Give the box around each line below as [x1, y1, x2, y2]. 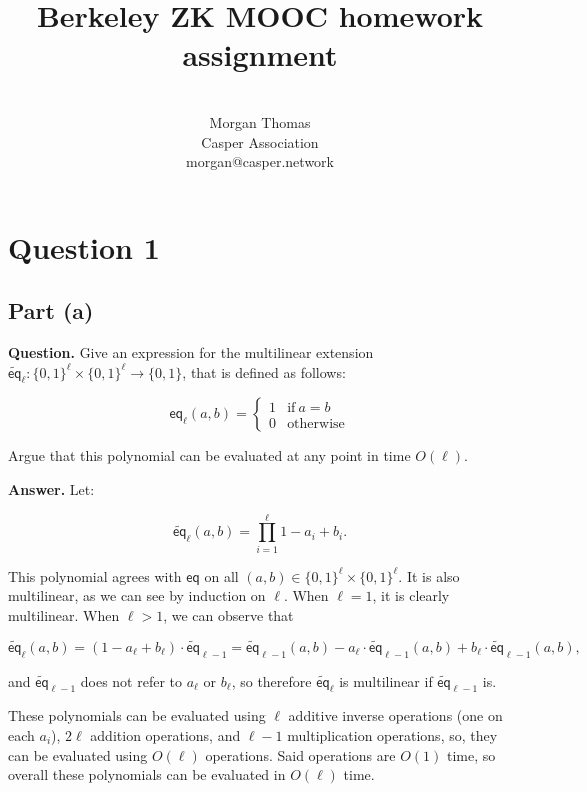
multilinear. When [8, 604, 120, 625]
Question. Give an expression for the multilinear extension [8, 342, 374, 363]
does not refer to [80, 670, 183, 691]
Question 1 [8, 226, 160, 267]
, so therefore [231, 670, 312, 691]
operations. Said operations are [205, 744, 396, 765]
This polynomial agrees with [8, 565, 182, 586]
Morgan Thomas [209, 111, 311, 132]
